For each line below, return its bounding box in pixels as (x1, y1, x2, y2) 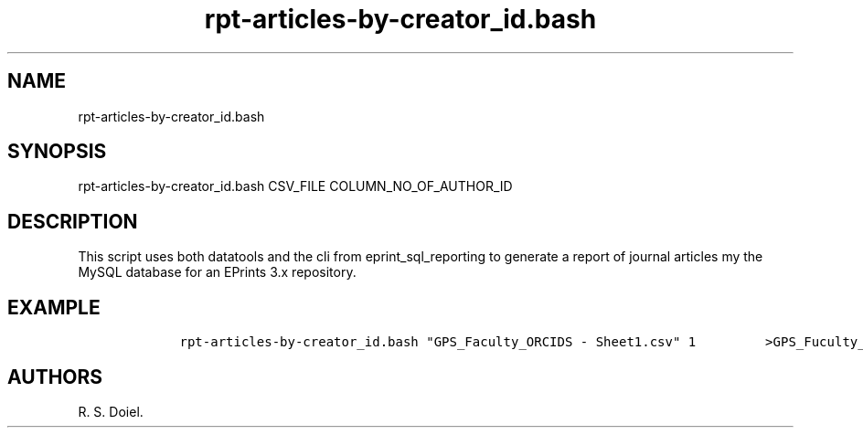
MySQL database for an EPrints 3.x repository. (78, 264, 357, 281)
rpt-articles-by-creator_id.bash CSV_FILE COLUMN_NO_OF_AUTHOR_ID (78, 178, 513, 195)
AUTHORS (7, 365, 103, 388)
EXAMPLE (7, 295, 101, 319)
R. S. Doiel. (78, 403, 144, 419)
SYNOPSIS (7, 140, 107, 164)
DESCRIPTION (7, 209, 138, 233)
